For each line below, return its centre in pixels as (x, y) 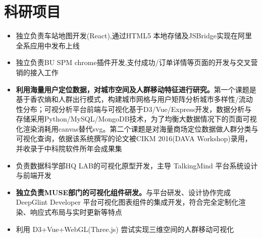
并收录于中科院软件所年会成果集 (69, 148)
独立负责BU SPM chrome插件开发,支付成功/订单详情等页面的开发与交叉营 (137, 62)
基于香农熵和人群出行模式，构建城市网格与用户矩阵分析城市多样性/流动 (134, 99)
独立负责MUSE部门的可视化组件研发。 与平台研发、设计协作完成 (123, 192)
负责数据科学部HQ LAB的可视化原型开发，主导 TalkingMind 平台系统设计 (137, 165)
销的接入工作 (37, 72)
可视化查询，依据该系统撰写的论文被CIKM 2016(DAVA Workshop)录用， (134, 138)
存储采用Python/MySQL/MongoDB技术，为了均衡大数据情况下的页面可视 (136, 119)
